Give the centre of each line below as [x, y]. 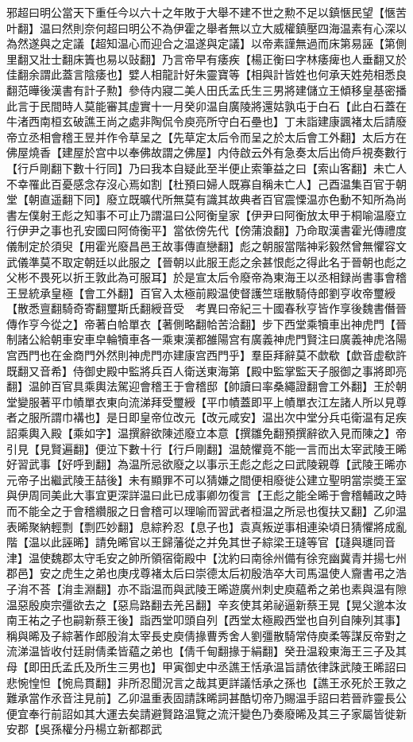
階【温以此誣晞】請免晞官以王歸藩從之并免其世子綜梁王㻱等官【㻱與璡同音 [201, 542]
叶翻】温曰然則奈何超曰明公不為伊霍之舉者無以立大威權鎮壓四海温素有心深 [201, 27]
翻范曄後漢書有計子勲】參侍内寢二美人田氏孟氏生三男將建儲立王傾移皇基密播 [206, 89]
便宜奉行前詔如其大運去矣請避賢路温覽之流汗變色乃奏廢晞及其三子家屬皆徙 [201, 713]
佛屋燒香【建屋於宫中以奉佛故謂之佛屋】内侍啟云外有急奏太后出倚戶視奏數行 [206, 152]
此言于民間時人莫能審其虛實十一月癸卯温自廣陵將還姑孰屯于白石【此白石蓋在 [206, 105]
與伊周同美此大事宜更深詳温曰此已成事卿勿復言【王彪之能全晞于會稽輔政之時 [206, 495]
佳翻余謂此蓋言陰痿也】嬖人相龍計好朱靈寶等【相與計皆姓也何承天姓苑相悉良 [206, 74]
